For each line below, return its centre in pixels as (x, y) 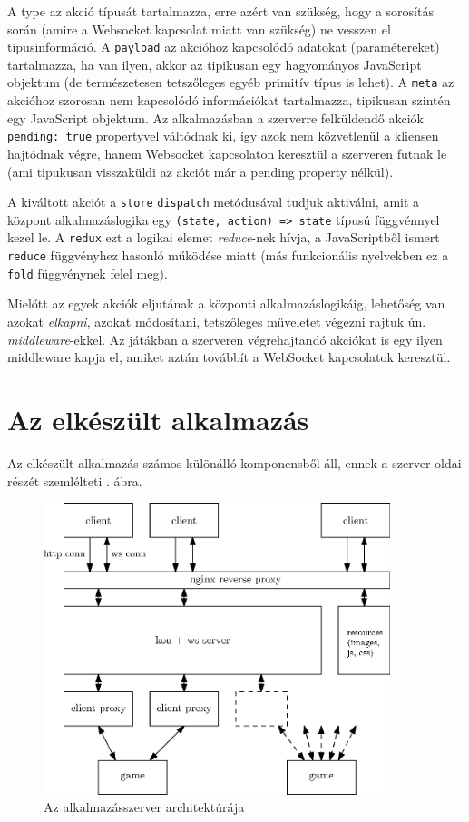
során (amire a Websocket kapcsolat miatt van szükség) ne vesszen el (199, 29)
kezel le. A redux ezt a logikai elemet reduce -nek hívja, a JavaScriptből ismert (224, 237)
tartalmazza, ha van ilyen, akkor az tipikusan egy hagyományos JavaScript (215, 64)
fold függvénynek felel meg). (88, 273)
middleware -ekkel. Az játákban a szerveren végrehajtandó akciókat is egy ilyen (225, 339)
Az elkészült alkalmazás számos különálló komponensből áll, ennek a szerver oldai (234, 462)
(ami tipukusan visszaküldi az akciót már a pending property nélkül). (200, 171)
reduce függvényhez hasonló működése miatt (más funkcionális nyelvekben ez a (228, 255)
